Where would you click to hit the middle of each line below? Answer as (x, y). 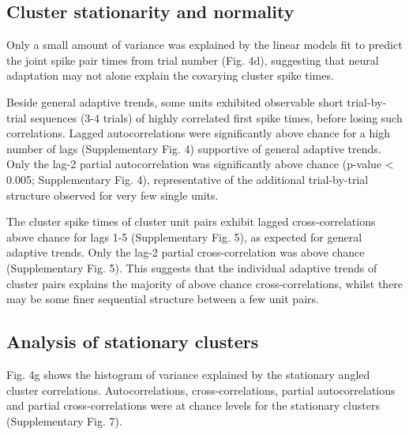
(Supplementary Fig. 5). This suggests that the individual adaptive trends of (192, 267)
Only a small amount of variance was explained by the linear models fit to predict (204, 45)
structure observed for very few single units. (113, 195)
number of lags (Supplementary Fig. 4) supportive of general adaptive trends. (194, 148)
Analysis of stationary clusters (133, 341)
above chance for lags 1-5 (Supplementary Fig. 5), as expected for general (184, 236)
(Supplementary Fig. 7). (64, 420)
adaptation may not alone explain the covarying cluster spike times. (170, 75)
